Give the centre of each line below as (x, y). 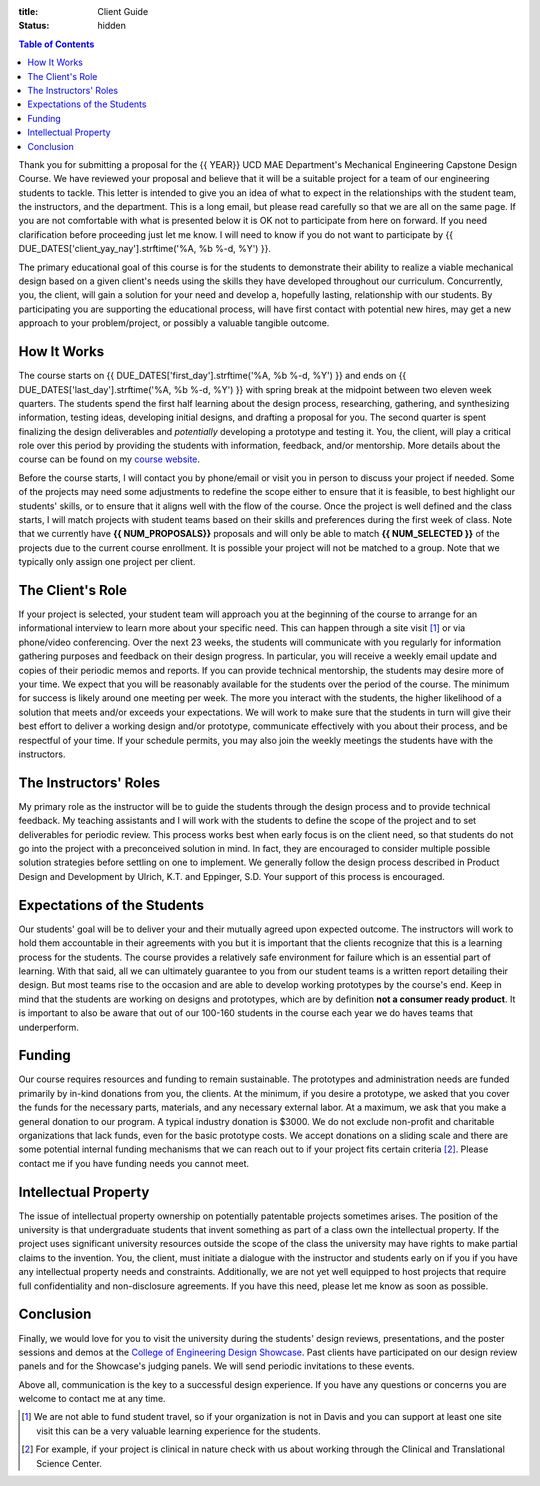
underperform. (48, 1027)
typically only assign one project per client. (107, 562)
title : (28, 11)
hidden (112, 26)
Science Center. (69, 1463)
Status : (34, 26)
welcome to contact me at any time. (92, 1399)
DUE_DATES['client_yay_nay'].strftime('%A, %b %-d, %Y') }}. (145, 249)
